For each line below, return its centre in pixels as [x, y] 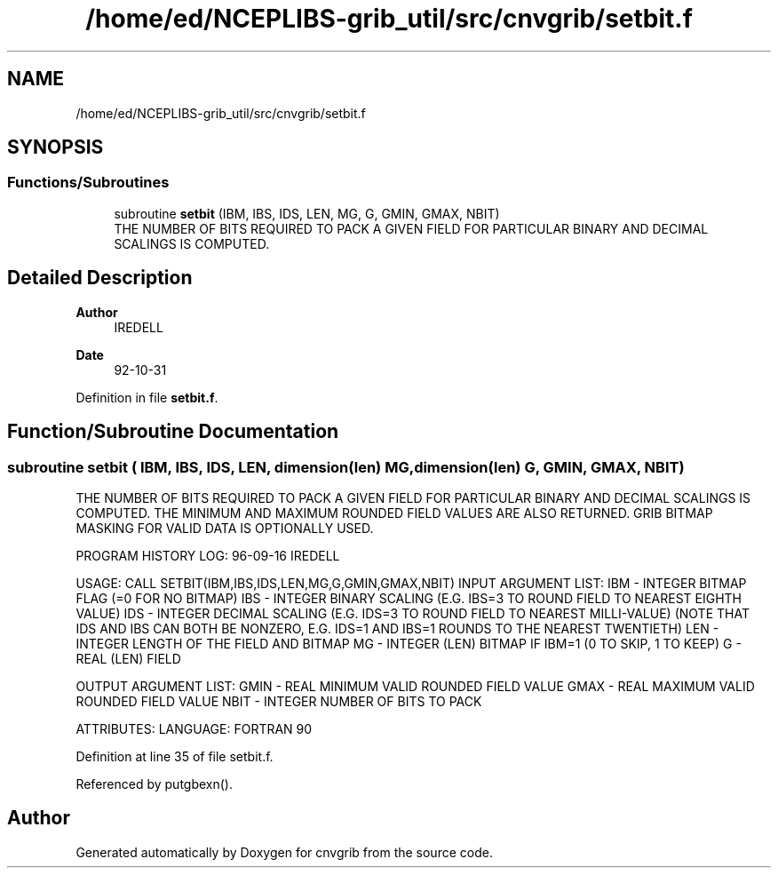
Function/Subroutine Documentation [173, 432]
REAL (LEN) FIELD [128, 658]
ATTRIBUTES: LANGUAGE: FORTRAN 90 [194, 728]
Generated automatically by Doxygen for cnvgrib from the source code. [284, 852]
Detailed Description [100, 278]
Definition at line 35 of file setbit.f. [175, 756]
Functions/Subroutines [88, 183]
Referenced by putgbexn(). [154, 784]
